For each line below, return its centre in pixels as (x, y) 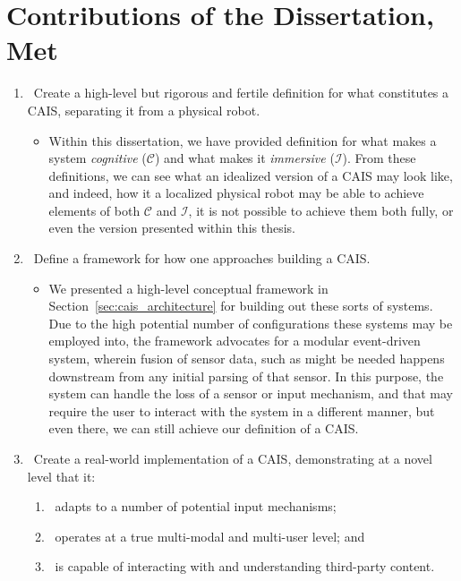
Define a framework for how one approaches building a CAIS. (202, 258)
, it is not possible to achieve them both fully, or (321, 210)
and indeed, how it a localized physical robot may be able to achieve (236, 193)
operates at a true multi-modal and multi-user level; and (210, 536)
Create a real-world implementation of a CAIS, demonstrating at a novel (233, 458)
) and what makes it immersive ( (244, 158)
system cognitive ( (98, 158)
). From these (379, 158)
